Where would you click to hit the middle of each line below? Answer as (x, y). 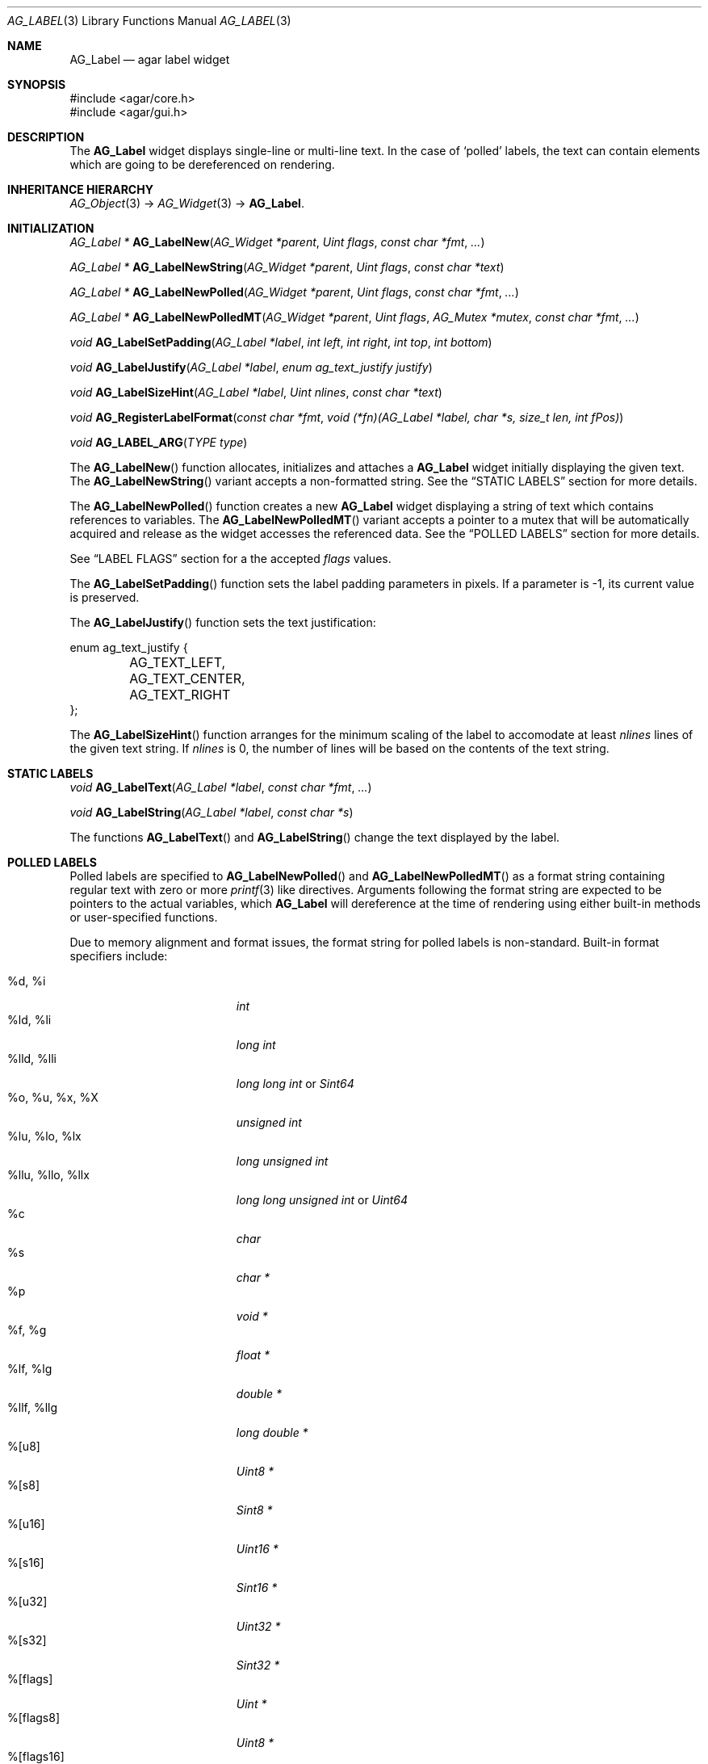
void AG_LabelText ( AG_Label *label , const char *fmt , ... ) (221, 787)
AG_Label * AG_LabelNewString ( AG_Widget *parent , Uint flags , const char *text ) (287, 267)
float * (253, 1355)
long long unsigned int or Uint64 (322, 1200)
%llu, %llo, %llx (48, 1175)
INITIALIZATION (51, 228)
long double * (272, 1432)
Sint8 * (254, 1510)
